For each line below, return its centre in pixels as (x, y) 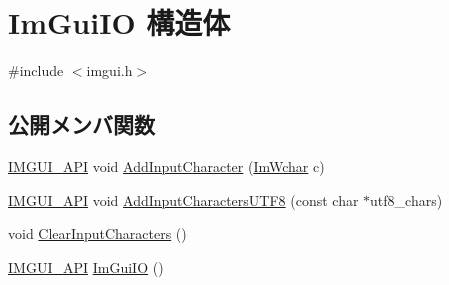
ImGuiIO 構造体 (119, 22)
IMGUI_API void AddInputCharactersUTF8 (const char (183, 199)
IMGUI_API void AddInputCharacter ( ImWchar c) (166, 165)
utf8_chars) (406, 199)
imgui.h (109, 70)
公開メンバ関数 (81, 124)
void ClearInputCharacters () (97, 233)
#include (36, 70)
